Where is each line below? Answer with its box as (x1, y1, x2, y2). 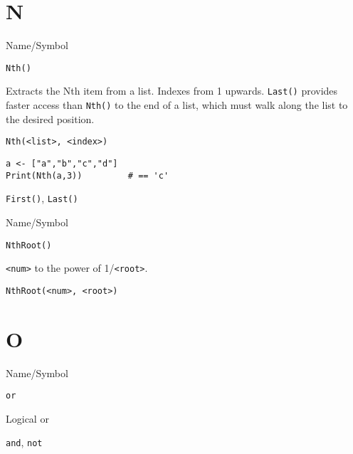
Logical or (6, 411, 49, 426)
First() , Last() (6, 191, 78, 206)
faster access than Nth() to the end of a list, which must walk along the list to (6, 97, 348, 112)
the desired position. (6, 111, 95, 126)
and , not (6, 435, 43, 450)
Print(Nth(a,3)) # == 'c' (6, 170, 169, 181)
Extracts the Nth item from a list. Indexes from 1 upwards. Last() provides (6, 83, 338, 98)
